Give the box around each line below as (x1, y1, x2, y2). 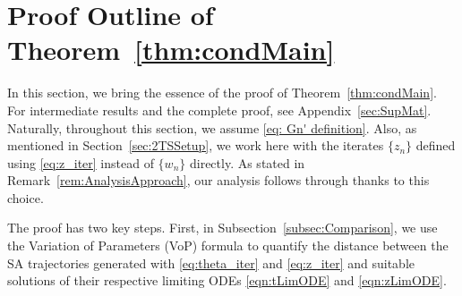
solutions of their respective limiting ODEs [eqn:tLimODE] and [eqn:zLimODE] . (7, 271, 447, 290)
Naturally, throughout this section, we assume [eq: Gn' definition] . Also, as (7, 118, 417, 137)
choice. (7, 188, 44, 207)
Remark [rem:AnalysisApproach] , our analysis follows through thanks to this (7, 171, 430, 190)
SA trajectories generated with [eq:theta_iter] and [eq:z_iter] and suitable (7, 253, 415, 272)
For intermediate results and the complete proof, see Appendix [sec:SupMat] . (7, 100, 432, 119)
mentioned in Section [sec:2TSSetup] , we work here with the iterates (7, 136, 384, 155)
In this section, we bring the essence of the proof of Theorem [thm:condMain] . (7, 83, 437, 102)
